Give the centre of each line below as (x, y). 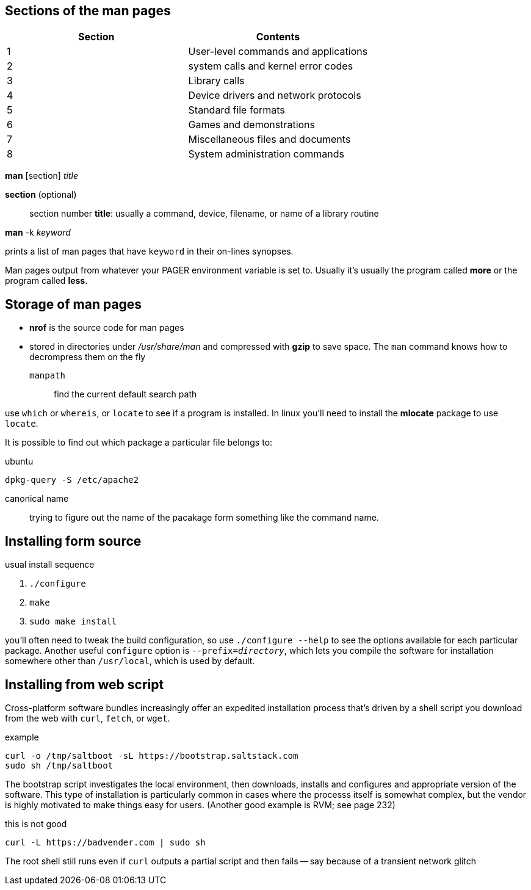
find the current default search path (125, 394)
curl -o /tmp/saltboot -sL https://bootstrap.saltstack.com (152, 755)
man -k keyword (38, 233)
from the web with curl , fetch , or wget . (88, 718)
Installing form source (73, 541)
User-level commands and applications (278, 52)
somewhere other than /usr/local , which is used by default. (130, 661)
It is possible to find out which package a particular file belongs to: (139, 443)
